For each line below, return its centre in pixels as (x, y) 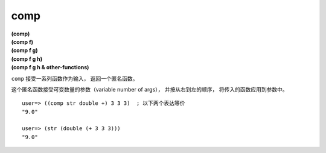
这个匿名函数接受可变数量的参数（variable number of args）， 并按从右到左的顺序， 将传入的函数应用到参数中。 (149, 89)
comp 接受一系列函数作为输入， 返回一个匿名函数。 (75, 78)
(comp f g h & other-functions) (50, 67)
